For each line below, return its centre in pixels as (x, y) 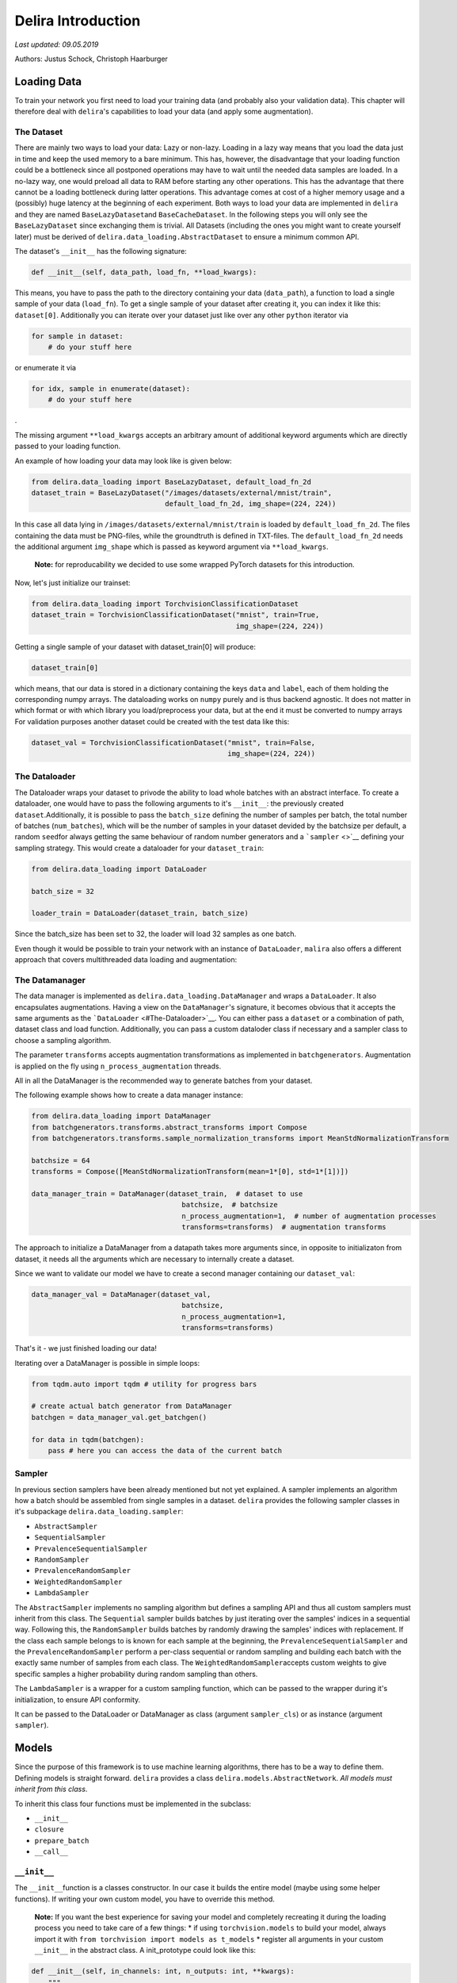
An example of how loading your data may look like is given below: (123, 461)
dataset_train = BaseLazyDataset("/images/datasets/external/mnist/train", (182, 493)
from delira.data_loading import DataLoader (119, 869)
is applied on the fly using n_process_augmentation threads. (118, 1066)
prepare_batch (62, 1841)
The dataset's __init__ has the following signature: (101, 251)
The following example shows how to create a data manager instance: (129, 1095)
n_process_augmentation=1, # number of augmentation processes (309, 1216)
